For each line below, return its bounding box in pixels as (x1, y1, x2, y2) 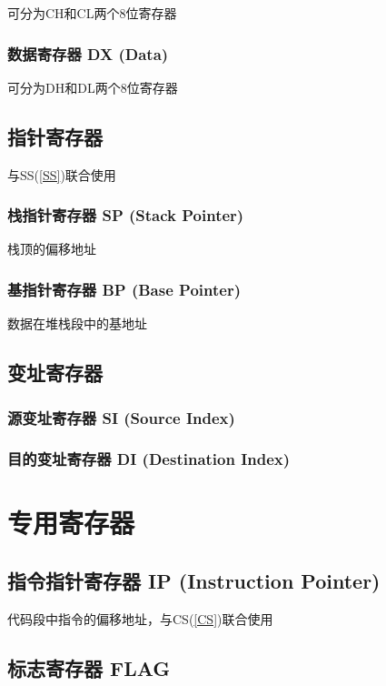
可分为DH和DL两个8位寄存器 (7, 77, 178, 96)
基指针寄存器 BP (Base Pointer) (7, 277, 241, 300)
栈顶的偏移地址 (7, 239, 96, 258)
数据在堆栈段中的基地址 (7, 314, 147, 333)
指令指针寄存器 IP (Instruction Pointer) (7, 567, 381, 595)
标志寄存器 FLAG (7, 653, 171, 681)
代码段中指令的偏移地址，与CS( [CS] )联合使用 (7, 609, 273, 628)
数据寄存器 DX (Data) (7, 42, 169, 65)
